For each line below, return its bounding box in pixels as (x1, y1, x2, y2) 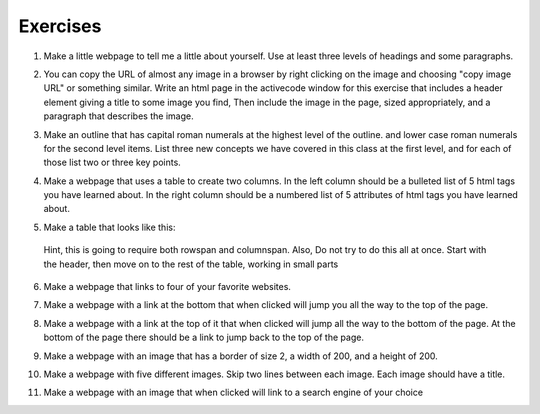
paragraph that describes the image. (43, 110, 194, 122)
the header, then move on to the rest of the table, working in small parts (43, 258, 339, 270)
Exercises (18, 15, 102, 37)
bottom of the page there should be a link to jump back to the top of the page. (43, 331, 365, 344)
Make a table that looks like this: (43, 221, 176, 233)
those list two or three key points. (43, 156, 182, 169)
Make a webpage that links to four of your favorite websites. (43, 281, 292, 293)
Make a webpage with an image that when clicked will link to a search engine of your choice (43, 386, 424, 399)
